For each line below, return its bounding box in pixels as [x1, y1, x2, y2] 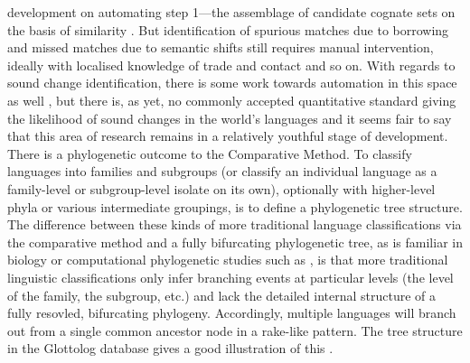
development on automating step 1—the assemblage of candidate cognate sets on [7, 3, 456, 21]
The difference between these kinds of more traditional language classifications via [7, 215, 462, 234]
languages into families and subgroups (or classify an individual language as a [7, 162, 437, 181]
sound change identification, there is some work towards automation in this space [7, 73, 457, 92]
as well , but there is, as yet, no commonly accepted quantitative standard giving [7, 90, 456, 109]
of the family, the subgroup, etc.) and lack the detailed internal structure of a [7, 285, 437, 304]
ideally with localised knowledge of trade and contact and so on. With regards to [7, 55, 456, 74]
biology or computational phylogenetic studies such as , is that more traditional [7, 250, 448, 269]
